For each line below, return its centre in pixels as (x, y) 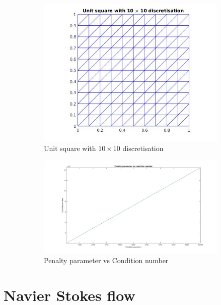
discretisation (143, 148)
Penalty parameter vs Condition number (106, 260)
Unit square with (70, 148)
